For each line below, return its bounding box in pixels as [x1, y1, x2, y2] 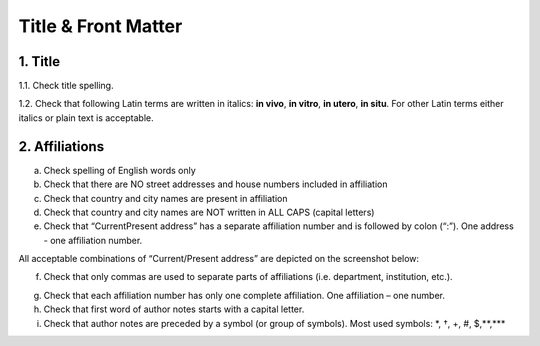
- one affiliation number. [43, 234, 143, 246]
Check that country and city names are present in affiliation [43, 192, 288, 204]
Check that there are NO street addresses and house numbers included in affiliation [43, 178, 388, 190]
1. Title [18, 53, 61, 70]
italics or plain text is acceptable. [18, 111, 154, 124]
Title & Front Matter [18, 15, 183, 37]
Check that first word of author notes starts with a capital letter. [43, 303, 305, 315]
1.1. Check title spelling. [18, 80, 114, 92]
